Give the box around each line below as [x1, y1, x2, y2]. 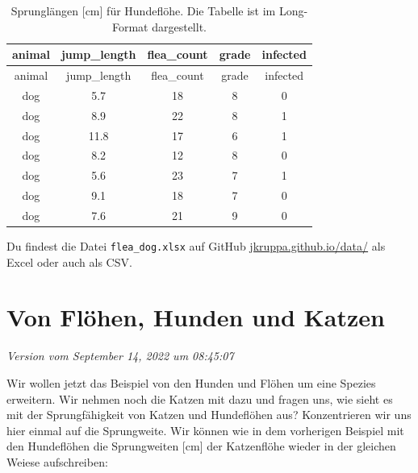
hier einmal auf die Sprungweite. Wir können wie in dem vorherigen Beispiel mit [6, 421, 404, 438]
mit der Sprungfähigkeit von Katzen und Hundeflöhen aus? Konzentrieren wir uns [6, 406, 412, 423]
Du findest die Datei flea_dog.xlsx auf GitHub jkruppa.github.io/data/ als [6, 238, 386, 255]
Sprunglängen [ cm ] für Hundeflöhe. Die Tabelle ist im [10, 2, 276, 19]
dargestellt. [152, 18, 207, 35]
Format [111, 18, 148, 35]
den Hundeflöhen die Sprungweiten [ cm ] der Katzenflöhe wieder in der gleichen [6, 438, 396, 454]
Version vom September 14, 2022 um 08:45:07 [6, 347, 234, 364]
